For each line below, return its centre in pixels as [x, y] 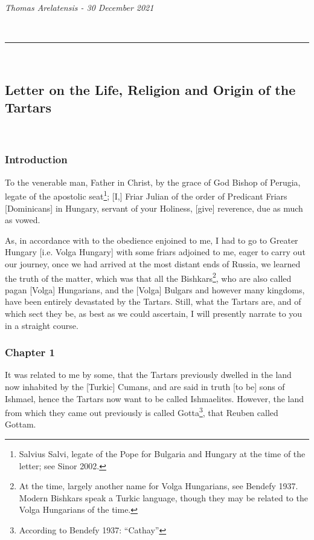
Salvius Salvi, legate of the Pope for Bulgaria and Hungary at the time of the [162, 454]
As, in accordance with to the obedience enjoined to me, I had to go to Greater [152, 240]
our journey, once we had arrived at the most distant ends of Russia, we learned [153, 264]
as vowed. [23, 220]
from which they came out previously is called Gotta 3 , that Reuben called [142, 412]
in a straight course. [42, 325]
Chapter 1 [30, 352]
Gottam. [21, 424]
